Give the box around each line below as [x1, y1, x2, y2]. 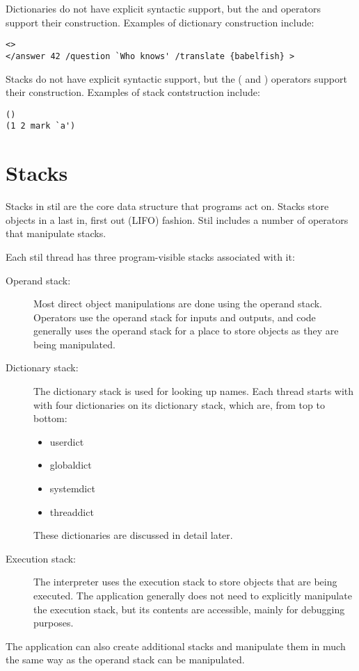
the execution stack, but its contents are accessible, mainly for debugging [33, 601, 345, 616]
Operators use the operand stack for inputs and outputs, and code [33, 309, 316, 324]
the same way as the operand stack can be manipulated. [6, 652, 245, 667]
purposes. [33, 615, 74, 630]
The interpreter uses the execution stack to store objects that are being [33, 574, 337, 589]
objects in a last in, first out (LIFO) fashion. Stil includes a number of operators [6, 212, 349, 227]
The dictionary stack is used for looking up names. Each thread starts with [33, 384, 354, 398]
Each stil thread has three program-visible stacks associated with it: [6, 249, 295, 264]
